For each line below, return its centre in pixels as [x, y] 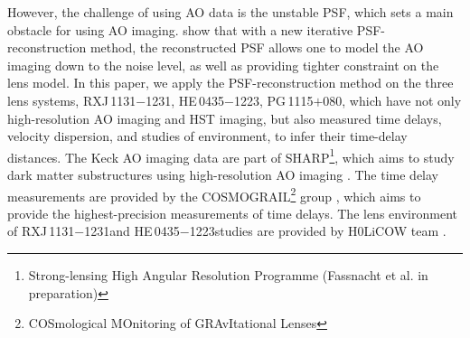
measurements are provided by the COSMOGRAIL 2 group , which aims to [214, 194]
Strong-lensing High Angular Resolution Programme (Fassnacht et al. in [228, 275]
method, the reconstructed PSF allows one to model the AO [257, 47]
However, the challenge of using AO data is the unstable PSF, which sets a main [230, 12]
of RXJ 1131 [41, 231]
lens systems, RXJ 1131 [72, 100]
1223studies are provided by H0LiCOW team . [318, 231]
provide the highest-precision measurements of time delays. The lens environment [232, 213]
